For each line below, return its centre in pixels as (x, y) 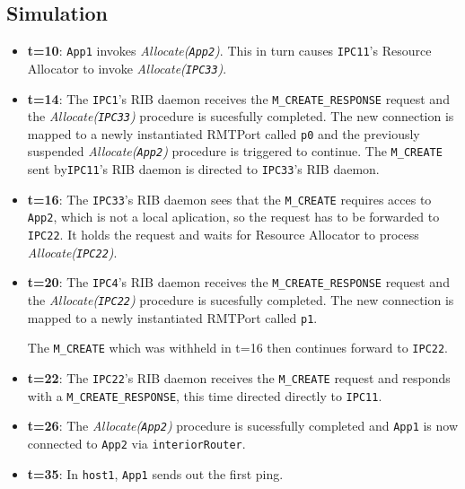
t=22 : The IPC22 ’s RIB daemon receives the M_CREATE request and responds (239, 378)
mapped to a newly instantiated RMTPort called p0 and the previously (224, 133)
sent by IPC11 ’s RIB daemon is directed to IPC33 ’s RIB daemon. (203, 169)
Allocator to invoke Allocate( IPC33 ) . (127, 68)
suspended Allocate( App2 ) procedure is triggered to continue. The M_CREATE (235, 151)
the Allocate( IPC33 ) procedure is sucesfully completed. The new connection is (241, 116)
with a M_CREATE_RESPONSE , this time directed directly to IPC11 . (205, 395)
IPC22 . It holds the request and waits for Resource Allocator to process (223, 235)
